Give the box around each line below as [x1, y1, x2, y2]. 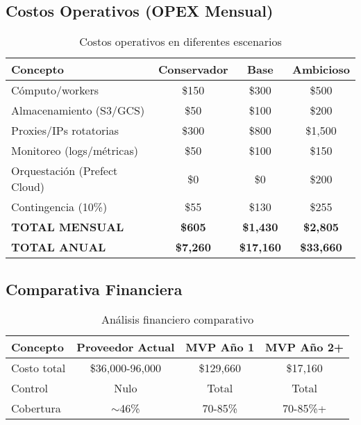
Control [11, 380, 48, 397]
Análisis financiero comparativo [101, 311, 254, 328]
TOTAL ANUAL [11, 239, 106, 256]
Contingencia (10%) [11, 199, 108, 215]
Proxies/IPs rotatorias [11, 122, 119, 139]
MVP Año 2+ [265, 339, 344, 356]
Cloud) [11, 178, 45, 195]
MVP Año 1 [185, 339, 255, 356]
